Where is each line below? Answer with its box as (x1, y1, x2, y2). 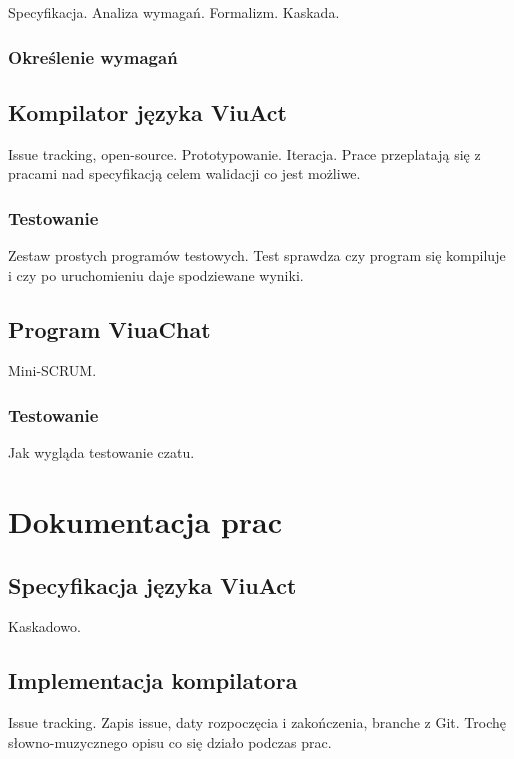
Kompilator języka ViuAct (8, 96, 287, 127)
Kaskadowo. (8, 616, 81, 637)
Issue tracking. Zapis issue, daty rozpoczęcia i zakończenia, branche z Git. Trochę (8, 712, 506, 733)
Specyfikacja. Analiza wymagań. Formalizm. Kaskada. (8, 2, 340, 22)
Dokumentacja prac (8, 501, 283, 542)
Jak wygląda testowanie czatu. (8, 442, 195, 463)
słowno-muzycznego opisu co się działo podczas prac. (8, 731, 332, 752)
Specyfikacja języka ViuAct (8, 569, 297, 600)
